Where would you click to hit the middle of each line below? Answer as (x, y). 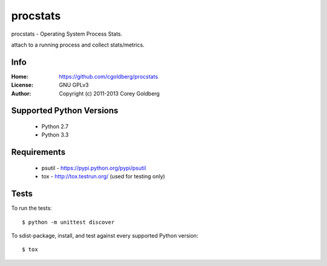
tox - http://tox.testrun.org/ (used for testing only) (103, 177)
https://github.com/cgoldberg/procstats (109, 76)
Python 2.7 (55, 126)
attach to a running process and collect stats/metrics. (78, 45)
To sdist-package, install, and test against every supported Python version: (105, 235)
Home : (20, 76)
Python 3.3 (55, 135)
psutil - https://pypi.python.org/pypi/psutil (94, 168)
